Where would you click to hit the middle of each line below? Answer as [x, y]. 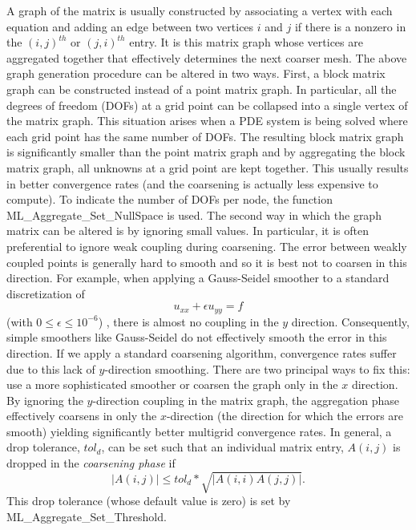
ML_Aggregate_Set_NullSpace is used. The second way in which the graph [194, 214]
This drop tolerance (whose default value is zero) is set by [149, 501]
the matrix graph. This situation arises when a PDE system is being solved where [207, 121]
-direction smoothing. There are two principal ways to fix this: [257, 368]
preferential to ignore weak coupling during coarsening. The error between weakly [207, 246]
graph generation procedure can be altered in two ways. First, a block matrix [196, 73]
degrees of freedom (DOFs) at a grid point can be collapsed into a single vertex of [207, 105]
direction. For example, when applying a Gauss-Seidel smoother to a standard [198, 278]
